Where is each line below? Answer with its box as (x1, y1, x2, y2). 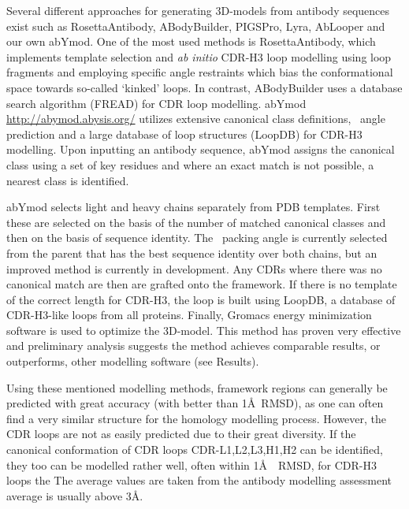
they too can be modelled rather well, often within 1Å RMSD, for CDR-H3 (6, 456, 377, 473)
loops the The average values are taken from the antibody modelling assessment (6, 472, 392, 489)
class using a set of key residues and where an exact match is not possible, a (6, 156, 374, 173)
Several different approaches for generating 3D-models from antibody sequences (6, 2, 390, 18)
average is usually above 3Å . (6, 487, 143, 503)
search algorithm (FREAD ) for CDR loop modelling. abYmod (6, 95, 307, 111)
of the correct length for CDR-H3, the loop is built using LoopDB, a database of (6, 291, 396, 307)
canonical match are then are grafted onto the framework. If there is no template (6, 276, 397, 292)
